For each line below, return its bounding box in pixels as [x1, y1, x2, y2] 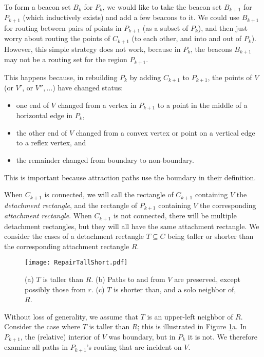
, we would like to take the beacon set [102, 2, 222, 12]
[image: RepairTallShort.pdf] [25, 259, 128, 267]
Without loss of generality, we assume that [4, 311, 138, 322]
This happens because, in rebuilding [4, 71, 118, 82]
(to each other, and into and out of [131, 33, 242, 44]
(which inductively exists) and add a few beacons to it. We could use [23, 12, 239, 23]
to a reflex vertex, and [16, 137, 86, 148]
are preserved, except [174, 273, 241, 284]
